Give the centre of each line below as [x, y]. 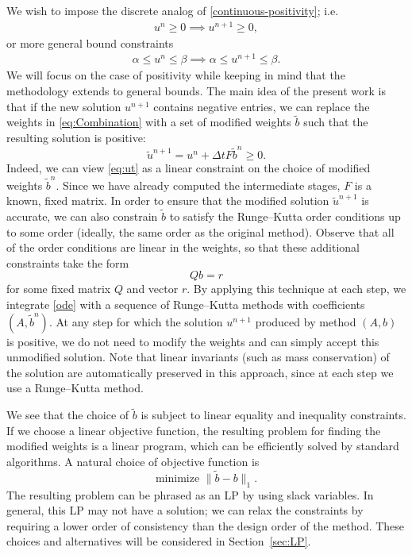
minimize [177, 478]
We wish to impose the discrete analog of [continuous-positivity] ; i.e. [173, 10]
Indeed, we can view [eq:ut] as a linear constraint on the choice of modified [189, 168]
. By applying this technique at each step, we [296, 289]
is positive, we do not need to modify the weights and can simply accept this [193, 341]
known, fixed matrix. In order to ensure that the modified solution [168, 200]
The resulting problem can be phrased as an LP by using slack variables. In [190, 494]
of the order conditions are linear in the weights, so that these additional [183, 247]
